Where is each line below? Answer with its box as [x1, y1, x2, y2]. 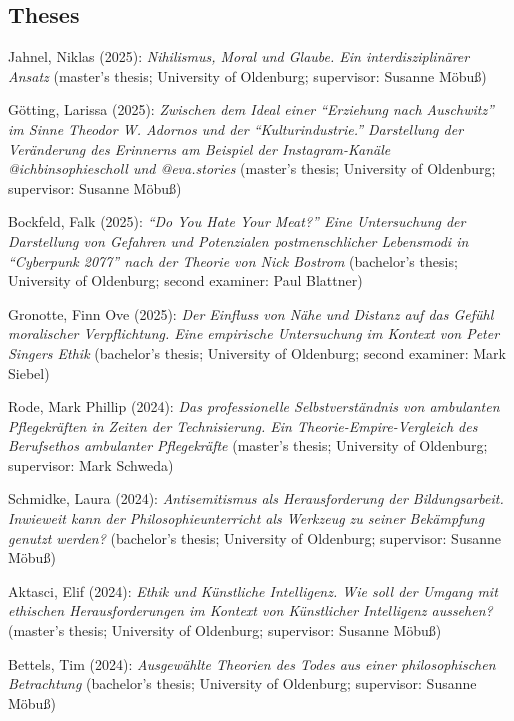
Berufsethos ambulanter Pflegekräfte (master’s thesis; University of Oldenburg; [8, 435, 488, 456]
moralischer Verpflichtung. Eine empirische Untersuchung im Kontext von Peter [8, 323, 500, 344]
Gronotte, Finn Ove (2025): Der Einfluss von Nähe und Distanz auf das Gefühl [8, 303, 494, 324]
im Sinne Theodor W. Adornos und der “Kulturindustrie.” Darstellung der [8, 118, 464, 139]
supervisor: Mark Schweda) [8, 454, 174, 475]
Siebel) [8, 362, 50, 383]
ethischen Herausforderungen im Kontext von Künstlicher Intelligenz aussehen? [8, 600, 493, 621]
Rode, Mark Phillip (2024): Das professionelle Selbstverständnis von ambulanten [8, 396, 500, 417]
